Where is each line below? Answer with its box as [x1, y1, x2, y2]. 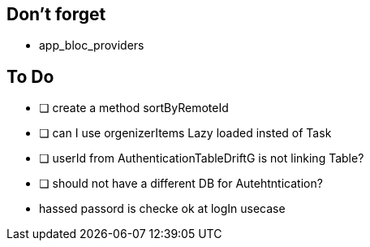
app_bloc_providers [39, 38, 144, 53]
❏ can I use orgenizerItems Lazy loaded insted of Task [39, 126, 332, 141]
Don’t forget [6, 4, 106, 24]
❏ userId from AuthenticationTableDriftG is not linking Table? [39, 151, 364, 166]
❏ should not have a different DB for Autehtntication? [39, 176, 323, 191]
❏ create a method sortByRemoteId [39, 101, 229, 115]
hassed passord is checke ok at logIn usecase [39, 201, 286, 216]
